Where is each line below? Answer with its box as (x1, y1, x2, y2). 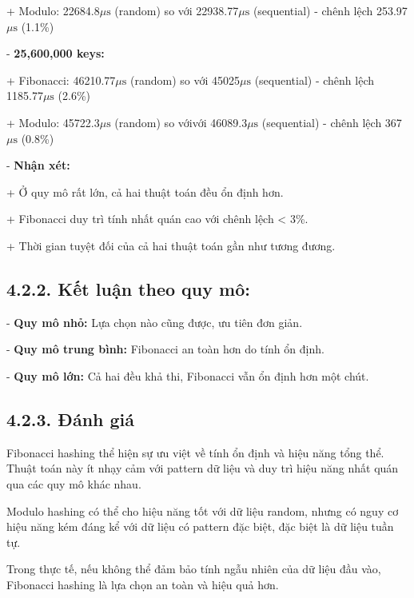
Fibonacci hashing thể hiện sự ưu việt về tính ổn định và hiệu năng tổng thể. (6, 444, 384, 460)
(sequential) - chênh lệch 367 (261, 114, 402, 130)
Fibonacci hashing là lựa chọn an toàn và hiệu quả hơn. (6, 576, 279, 592)
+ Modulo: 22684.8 (6, 2, 100, 18)
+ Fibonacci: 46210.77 (6, 71, 116, 88)
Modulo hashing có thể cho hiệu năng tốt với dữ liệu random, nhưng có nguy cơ (6, 502, 399, 519)
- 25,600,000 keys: (6, 45, 105, 62)
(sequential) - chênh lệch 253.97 (253, 2, 408, 18)
